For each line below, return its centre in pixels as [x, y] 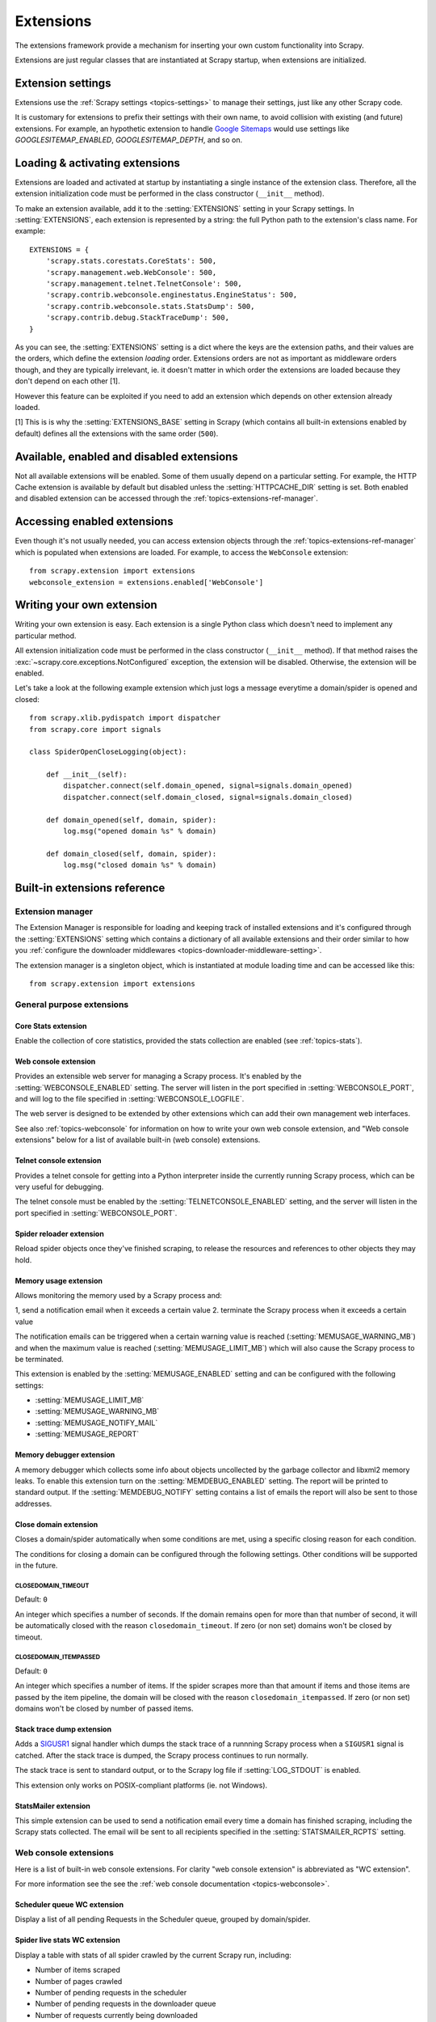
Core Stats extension [51, 1026]
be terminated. [39, 1359]
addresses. [34, 1504]
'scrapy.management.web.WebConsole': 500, [131, 272]
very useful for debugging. [59, 1187]
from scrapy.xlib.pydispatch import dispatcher [125, 718]
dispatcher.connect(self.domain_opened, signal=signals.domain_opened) [208, 786]
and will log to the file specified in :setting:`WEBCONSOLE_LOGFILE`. [130, 1099]
